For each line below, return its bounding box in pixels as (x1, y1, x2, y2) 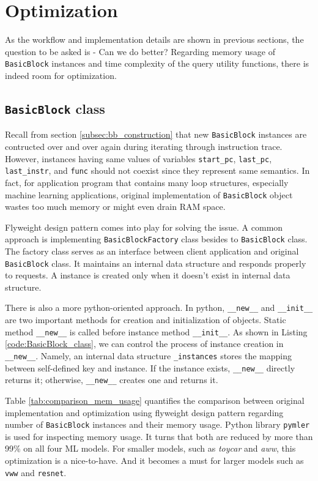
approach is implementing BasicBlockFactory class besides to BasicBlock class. (5, 233, 308, 245)
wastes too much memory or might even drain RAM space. (5, 200, 226, 213)
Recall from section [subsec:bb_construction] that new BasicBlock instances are (5, 128, 307, 141)
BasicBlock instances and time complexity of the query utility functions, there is (5, 57, 309, 70)
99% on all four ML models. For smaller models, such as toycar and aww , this (5, 442, 296, 455)
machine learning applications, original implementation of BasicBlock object (5, 188, 293, 201)
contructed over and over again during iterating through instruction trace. (5, 140, 283, 152)
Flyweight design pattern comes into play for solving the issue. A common (5, 220, 283, 233)
